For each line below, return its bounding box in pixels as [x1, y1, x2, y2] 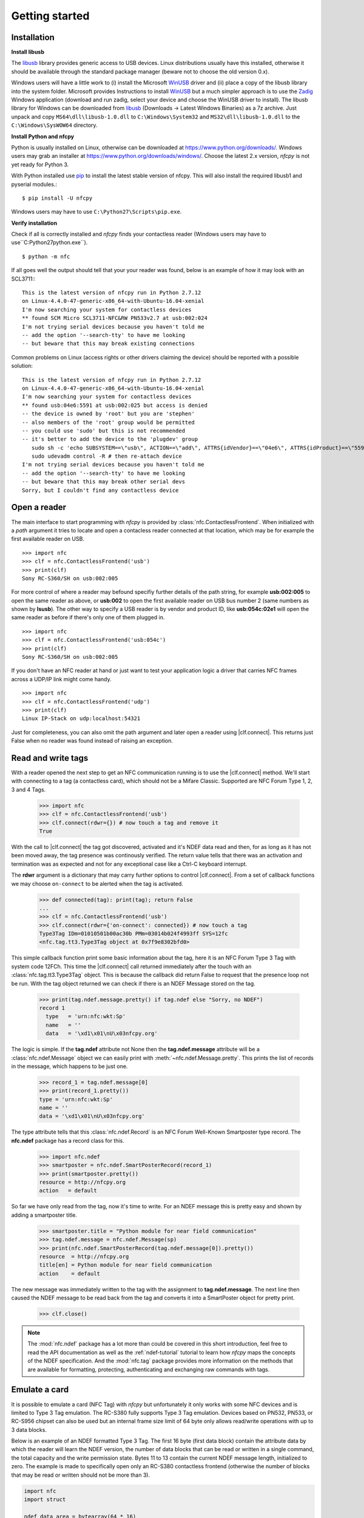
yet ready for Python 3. [11, 161, 69, 168]
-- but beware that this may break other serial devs [22, 478, 185, 485]
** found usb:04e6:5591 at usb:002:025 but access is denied [22, 401, 207, 409]
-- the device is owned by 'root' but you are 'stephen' [22, 410, 195, 417]
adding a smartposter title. [11, 1211, 77, 1219]
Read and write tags [11, 753, 89, 763]
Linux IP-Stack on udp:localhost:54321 [22, 715, 141, 722]
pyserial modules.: [11, 180, 58, 188]
